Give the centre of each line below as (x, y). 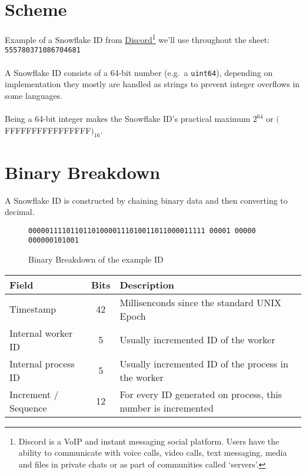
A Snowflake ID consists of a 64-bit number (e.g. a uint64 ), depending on (139, 72)
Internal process (42, 363)
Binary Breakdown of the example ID (96, 259)
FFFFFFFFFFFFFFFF (48, 130)
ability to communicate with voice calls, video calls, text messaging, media (153, 453)
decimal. (20, 212)
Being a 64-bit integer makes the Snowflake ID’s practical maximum (128, 119)
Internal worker (41, 333)
